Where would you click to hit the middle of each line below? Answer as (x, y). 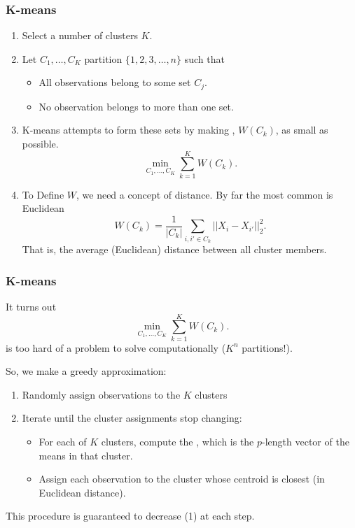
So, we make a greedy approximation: (86, 371)
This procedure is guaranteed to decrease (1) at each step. (130, 516)
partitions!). (267, 347)
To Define (43, 194)
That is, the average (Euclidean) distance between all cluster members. (174, 249)
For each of (63, 442)
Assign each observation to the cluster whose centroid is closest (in (182, 479)
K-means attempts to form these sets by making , (128, 130)
